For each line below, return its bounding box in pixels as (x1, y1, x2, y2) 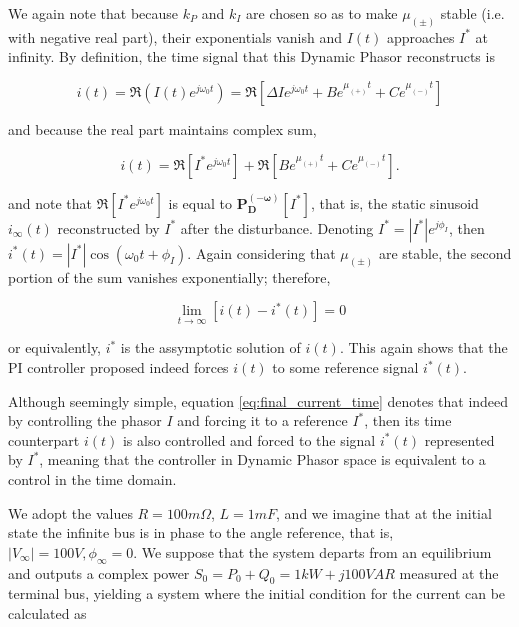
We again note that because (8, 3, 179, 23)
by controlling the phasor (8, 410, 162, 431)
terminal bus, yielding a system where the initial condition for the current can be (8, 583, 506, 604)
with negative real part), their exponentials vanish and (8, 26, 342, 47)
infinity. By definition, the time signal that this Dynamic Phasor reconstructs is (8, 46, 495, 67)
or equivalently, (8, 337, 102, 358)
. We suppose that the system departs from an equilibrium (133, 541, 492, 562)
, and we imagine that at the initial (276, 502, 492, 523)
